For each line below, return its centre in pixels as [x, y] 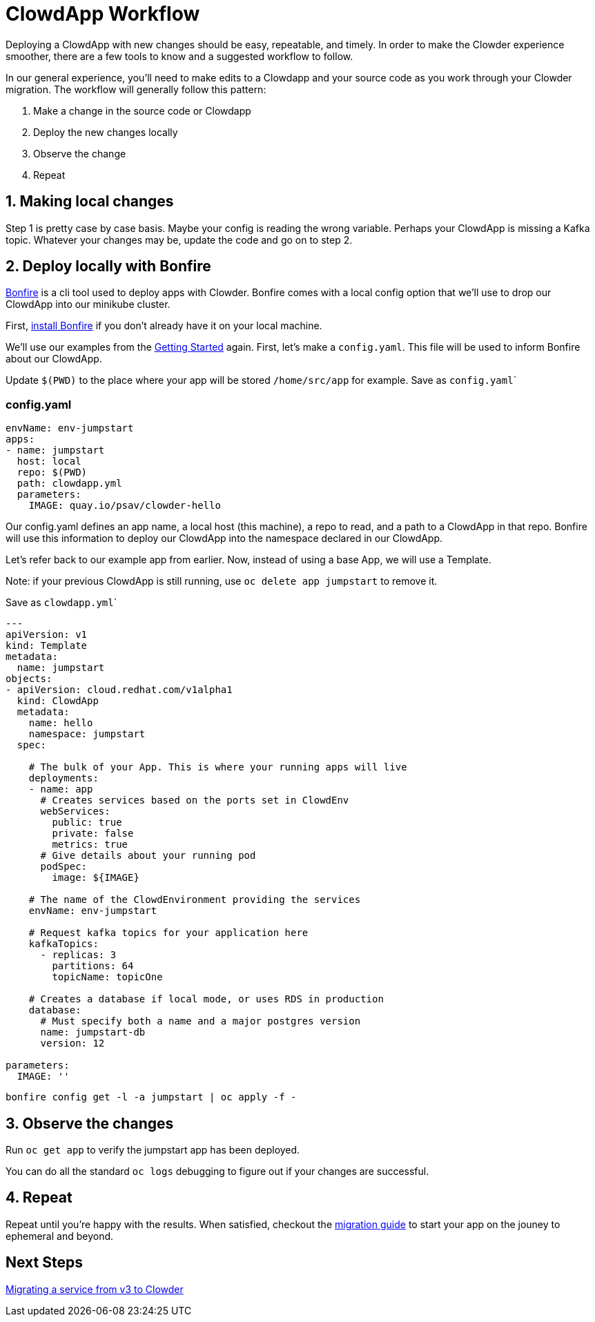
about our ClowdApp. [54, 359]
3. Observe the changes [90, 1123]
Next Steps [44, 1263]
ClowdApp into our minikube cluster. [88, 304]
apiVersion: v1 [47, 635]
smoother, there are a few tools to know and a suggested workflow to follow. [179, 56]
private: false [93, 834]
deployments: [64, 778]
